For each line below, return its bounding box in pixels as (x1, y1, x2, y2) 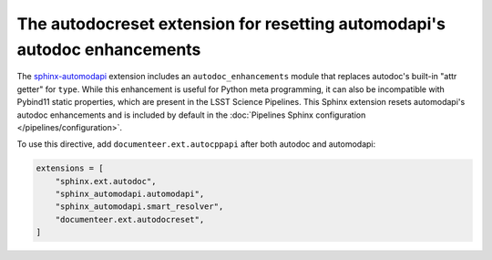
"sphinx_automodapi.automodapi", (55, 189, 205, 200)
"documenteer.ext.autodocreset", (55, 214, 205, 224)
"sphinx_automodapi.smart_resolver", (55, 202, 224, 212)
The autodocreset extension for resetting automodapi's (16, 14, 446, 34)
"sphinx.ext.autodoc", (55, 176, 157, 186)
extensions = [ (36, 163, 104, 173)
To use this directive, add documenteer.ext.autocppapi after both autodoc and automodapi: (16, 139, 376, 150)
